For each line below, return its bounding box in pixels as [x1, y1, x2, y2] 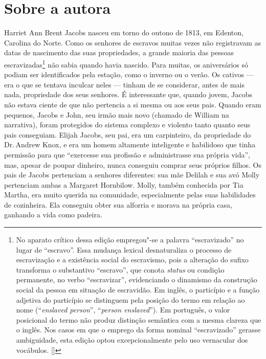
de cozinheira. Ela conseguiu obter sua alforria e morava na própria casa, [4, 199, 232, 210]
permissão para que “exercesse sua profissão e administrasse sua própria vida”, [4, 149, 250, 160]
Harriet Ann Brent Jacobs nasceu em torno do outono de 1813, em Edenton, [4, 27, 243, 38]
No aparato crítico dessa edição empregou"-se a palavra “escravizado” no [16, 234, 244, 245]
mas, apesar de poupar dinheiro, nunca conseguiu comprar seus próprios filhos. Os [4, 159, 261, 170]
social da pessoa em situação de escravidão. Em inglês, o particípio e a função [16, 284, 260, 295]
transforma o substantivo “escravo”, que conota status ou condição [16, 264, 225, 275]
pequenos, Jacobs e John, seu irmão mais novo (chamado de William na [4, 109, 229, 120]
